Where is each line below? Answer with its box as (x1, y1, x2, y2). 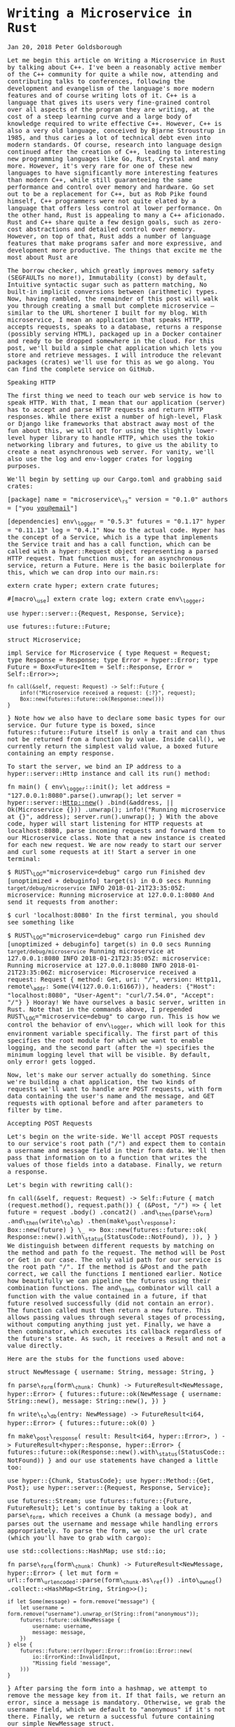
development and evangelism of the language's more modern (7, 84, 215, 92)
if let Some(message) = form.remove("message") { (7, 1597, 156, 1605)
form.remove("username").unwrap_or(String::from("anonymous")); (7, 1610, 199, 1617)
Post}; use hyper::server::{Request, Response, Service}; (7, 1484, 211, 1492)
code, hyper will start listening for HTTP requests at (7, 819, 203, 828)
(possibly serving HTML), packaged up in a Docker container (7, 329, 222, 338)
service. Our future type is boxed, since (7, 721, 156, 729)
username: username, (32, 1622, 93, 1630)
